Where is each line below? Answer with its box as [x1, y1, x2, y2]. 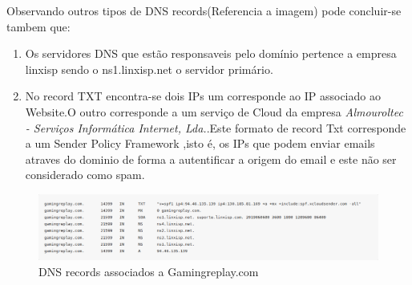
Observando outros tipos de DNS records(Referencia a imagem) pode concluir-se [6, 2, 402, 18]
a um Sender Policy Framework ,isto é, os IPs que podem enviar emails [25, 135, 375, 152]
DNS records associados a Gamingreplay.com [38, 263, 259, 279]
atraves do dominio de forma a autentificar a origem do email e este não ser [25, 150, 397, 167]
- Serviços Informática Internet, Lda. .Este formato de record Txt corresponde [25, 119, 406, 136]
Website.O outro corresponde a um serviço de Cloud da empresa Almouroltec [25, 103, 403, 120]
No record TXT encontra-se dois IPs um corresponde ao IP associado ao [25, 88, 381, 104]
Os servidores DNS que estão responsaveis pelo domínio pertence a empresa [25, 45, 397, 62]
